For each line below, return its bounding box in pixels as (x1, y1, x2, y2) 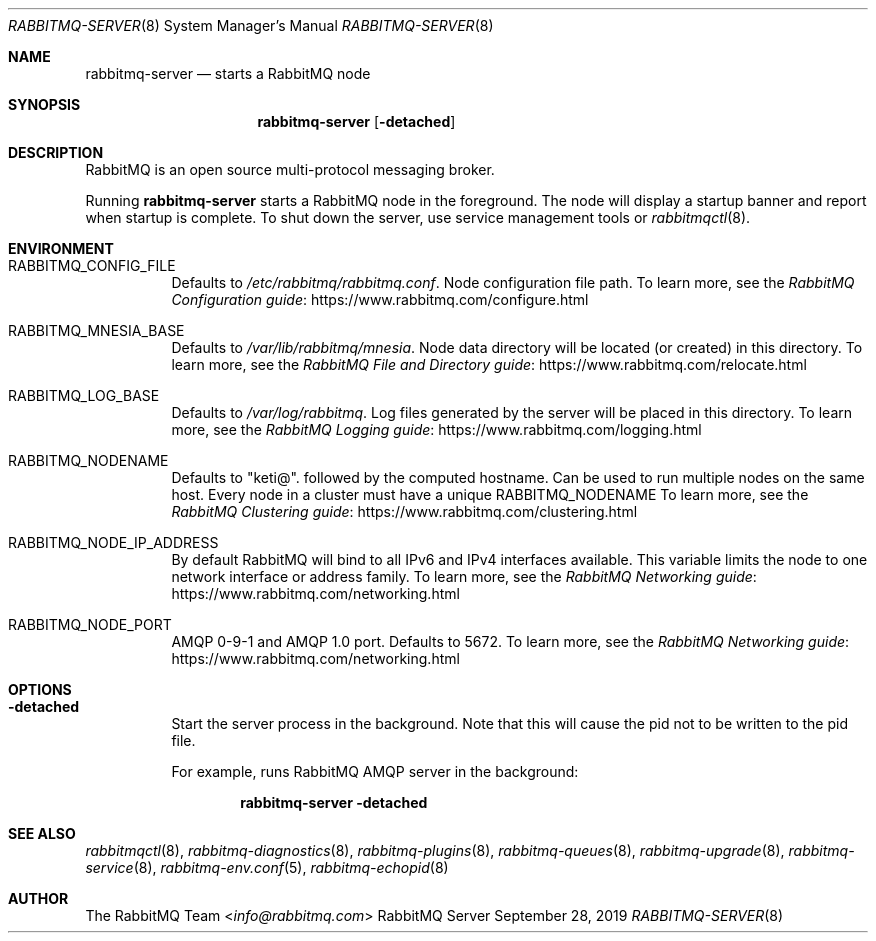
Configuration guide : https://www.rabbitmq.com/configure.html (171, 291, 589, 308)
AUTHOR (8, 890, 69, 907)
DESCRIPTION (8, 144, 104, 161)
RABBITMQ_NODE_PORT (8, 616, 172, 633)
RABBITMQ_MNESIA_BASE (8, 322, 185, 339)
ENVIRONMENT (8, 240, 114, 257)
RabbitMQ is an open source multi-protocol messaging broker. (85, 161, 495, 178)
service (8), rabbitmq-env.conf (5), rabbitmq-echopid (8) (85, 859, 449, 876)
